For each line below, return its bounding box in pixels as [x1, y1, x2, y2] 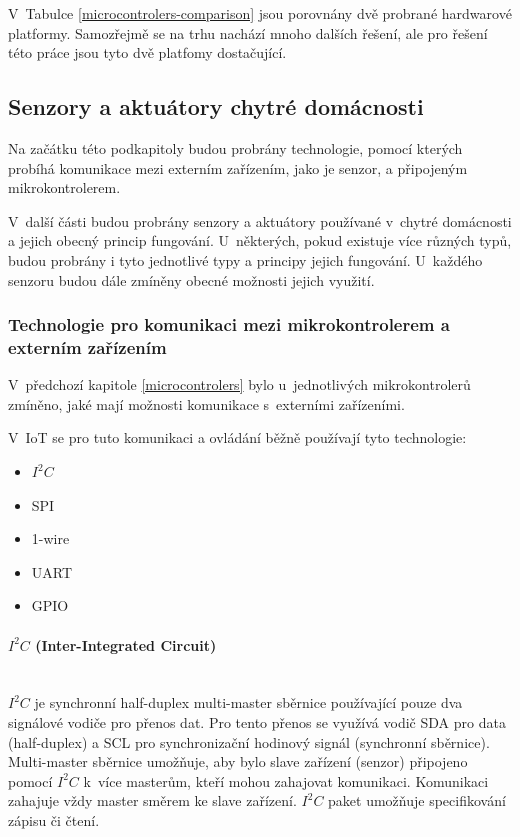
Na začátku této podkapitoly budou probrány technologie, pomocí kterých [8, 137, 463, 158]
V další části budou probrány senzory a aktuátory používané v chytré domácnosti [8, 210, 512, 231]
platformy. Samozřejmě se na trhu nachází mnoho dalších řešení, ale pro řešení [8, 22, 488, 43]
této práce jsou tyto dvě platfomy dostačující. [8, 42, 287, 63]
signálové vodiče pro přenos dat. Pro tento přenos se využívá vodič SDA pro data [8, 712, 506, 733]
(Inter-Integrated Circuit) [35, 634, 217, 655]
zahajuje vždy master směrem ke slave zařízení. [8, 790, 297, 811]
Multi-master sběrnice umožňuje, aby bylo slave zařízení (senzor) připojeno [8, 751, 468, 772]
